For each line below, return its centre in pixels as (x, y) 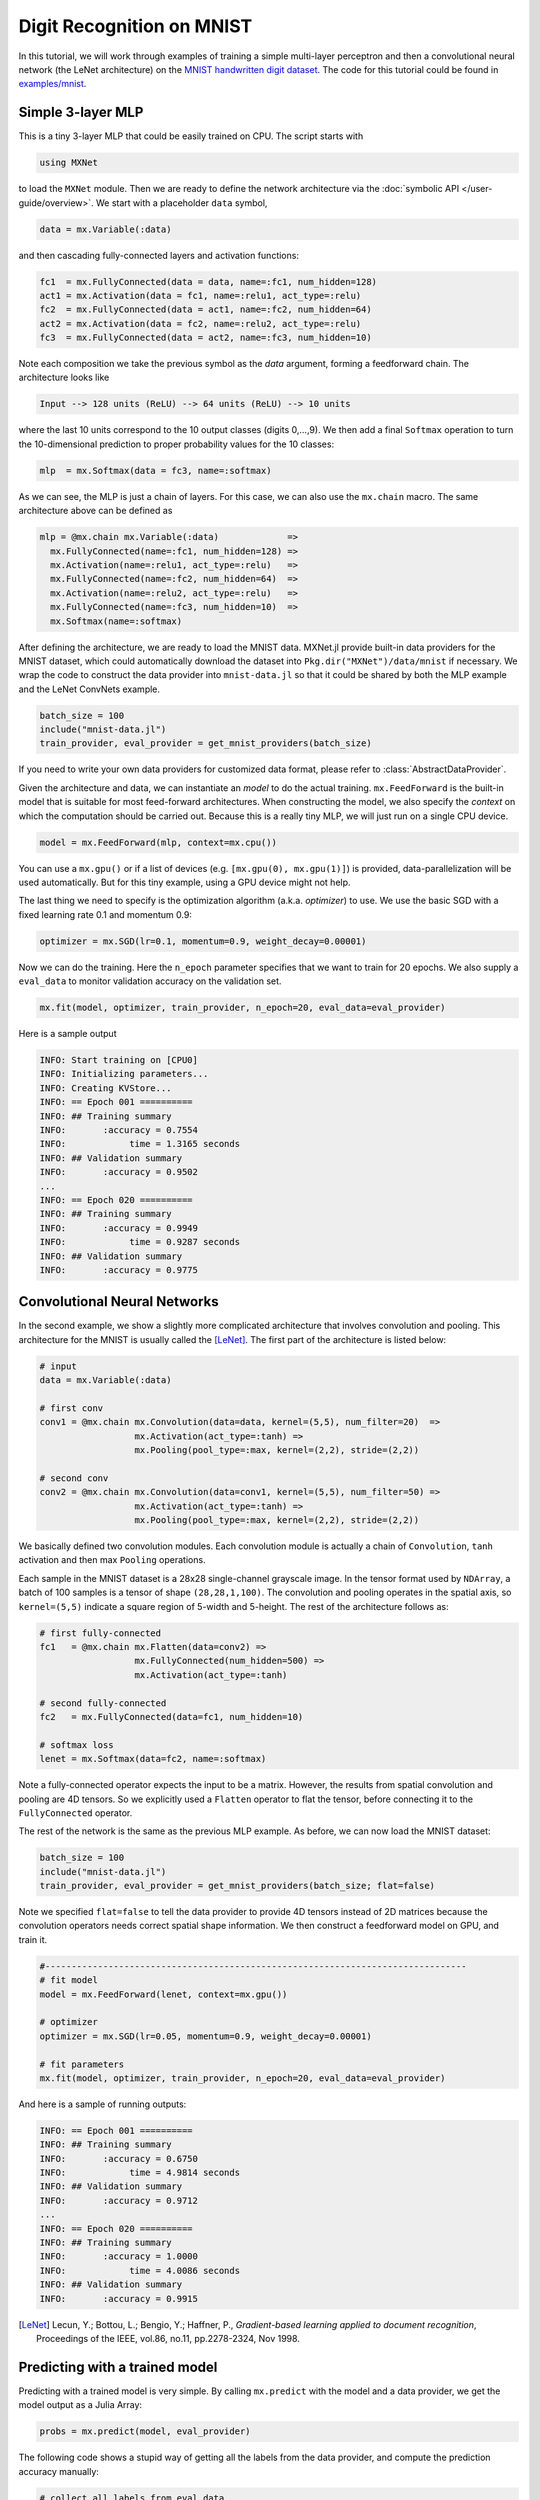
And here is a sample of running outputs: (102, 2104)
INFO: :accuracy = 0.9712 (119, 2200)
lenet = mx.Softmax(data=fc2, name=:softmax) (153, 1759)
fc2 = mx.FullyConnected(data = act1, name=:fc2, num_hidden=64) (205, 309)
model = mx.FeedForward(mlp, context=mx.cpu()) (158, 842)
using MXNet (69, 163)
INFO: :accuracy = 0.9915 (119, 2298)
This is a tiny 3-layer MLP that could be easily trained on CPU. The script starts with (191, 136)
